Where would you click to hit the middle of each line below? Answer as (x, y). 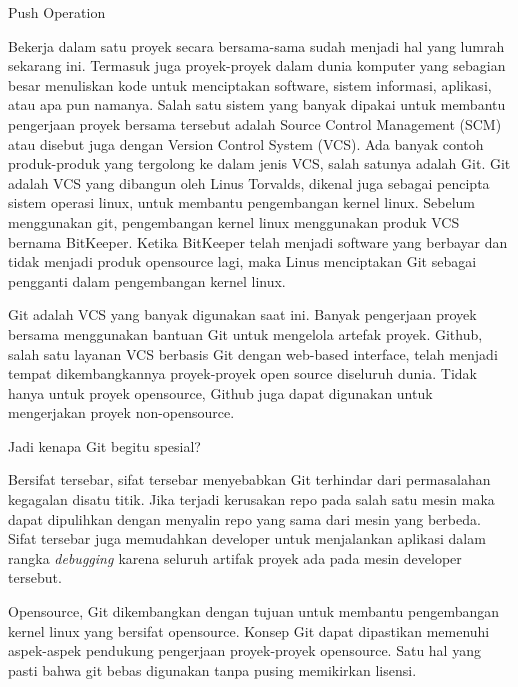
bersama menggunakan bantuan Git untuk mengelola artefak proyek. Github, (245, 333)
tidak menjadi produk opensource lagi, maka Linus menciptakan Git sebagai (242, 261)
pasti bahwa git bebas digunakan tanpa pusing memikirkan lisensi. (212, 669)
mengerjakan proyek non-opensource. (121, 412)
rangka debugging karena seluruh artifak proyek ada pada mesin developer (235, 557)
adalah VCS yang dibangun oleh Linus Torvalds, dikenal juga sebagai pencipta (249, 182)
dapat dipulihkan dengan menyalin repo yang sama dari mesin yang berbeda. (244, 518)
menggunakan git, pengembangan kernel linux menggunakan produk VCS (234, 221)
